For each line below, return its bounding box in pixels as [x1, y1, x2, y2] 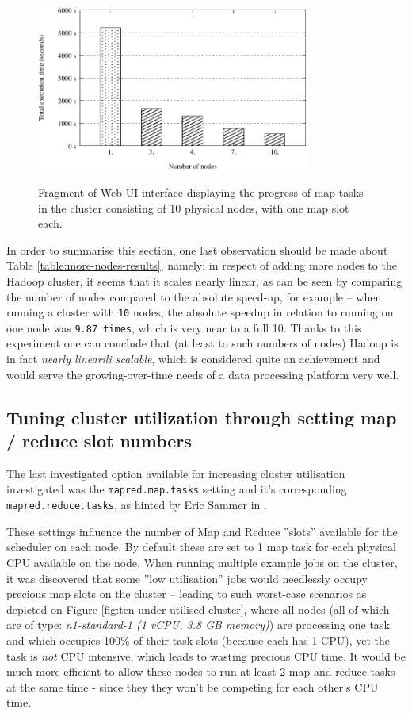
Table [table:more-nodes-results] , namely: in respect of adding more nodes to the [6, 257, 397, 274]
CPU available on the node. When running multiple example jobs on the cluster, [6, 554, 398, 570]
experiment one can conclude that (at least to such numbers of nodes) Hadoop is [6, 335, 399, 351]
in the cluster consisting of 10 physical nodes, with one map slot [38, 199, 349, 216]
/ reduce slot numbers [6, 428, 192, 453]
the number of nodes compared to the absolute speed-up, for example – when [6, 288, 382, 305]
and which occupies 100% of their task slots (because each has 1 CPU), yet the [6, 631, 391, 648]
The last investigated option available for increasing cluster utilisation [6, 465, 345, 481]
